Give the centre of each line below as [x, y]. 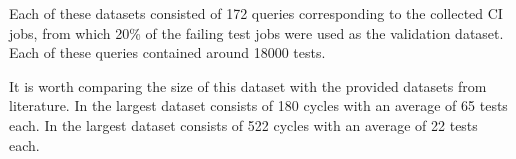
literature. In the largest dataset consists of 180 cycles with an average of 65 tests [258, 105]
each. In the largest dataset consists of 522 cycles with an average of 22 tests [243, 124]
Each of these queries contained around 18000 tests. [167, 52]
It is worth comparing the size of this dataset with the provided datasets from [248, 85]
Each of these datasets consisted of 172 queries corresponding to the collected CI [256, 13]
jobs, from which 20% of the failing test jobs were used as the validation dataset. [256, 32]
